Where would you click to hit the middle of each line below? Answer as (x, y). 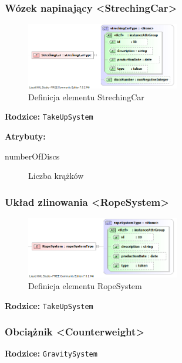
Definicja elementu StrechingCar (86, 96)
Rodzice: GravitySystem (51, 353)
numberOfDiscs (32, 156)
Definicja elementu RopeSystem (85, 285)
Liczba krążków (56, 176)
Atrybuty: (25, 136)
